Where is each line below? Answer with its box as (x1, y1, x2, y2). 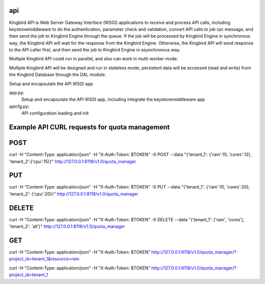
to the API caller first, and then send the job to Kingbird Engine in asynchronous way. (9, 47, 181, 53)
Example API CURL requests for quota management (9, 123, 170, 132)
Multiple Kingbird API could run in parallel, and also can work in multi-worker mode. (9, 56, 179, 62)
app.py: (9, 90, 25, 95)
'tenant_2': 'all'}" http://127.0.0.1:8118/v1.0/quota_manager (9, 223, 125, 230)
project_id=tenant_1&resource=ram (9, 256, 79, 262)
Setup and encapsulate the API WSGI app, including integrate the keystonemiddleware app (21, 96, 205, 102)
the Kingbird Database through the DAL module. (9, 71, 106, 78)
